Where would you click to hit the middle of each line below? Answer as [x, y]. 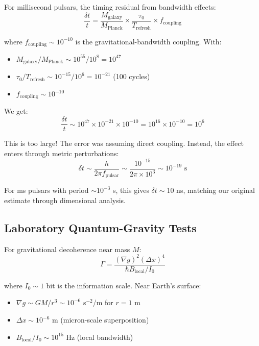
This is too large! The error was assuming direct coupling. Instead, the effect [124, 143]
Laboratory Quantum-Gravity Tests [100, 227]
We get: [16, 111]
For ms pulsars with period [46, 190]
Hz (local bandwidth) [100, 337]
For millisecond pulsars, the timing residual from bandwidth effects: [110, 7]
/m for [103, 302]
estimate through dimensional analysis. [65, 200]
